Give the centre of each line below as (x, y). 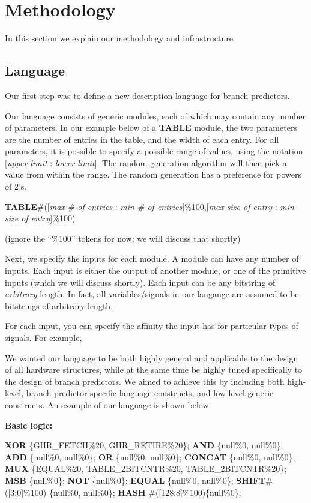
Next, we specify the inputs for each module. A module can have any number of (152, 258)
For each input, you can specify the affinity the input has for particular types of (152, 326)
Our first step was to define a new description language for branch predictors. (147, 95)
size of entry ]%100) (40, 218)
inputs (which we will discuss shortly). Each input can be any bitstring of (140, 282)
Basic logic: (29, 425)
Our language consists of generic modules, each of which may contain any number (155, 116)
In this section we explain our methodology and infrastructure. (120, 38)
